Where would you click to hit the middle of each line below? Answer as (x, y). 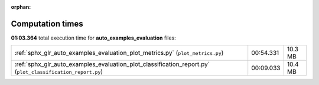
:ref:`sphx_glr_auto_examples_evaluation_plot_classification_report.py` (112, 64)
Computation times (47, 24)
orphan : (21, 7)
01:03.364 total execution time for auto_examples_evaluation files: (94, 38)
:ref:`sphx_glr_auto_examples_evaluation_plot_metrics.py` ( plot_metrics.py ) (119, 53)
